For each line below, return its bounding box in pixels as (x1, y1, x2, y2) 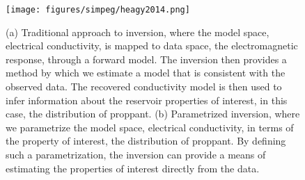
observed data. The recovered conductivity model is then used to (6, 79, 282, 94)
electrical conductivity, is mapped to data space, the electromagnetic (6, 38, 298, 53)
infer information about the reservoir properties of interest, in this (6, 92, 288, 107)
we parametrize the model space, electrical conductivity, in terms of (6, 120, 294, 134)
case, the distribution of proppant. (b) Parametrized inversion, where (6, 106, 300, 121)
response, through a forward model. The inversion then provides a (6, 51, 287, 66)
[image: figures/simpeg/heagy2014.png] (6, 5, 190, 15)
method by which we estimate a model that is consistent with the (6, 65, 286, 80)
